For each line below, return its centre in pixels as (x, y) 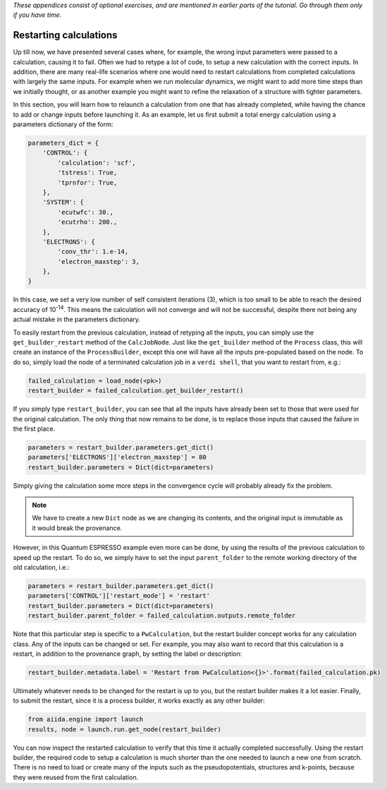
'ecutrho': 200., (87, 222)
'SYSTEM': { (63, 202)
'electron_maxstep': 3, (99, 262)
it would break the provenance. (77, 528)
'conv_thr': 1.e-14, (93, 252)
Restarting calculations (65, 35)
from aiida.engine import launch (86, 719)
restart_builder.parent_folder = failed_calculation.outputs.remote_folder (162, 616)
